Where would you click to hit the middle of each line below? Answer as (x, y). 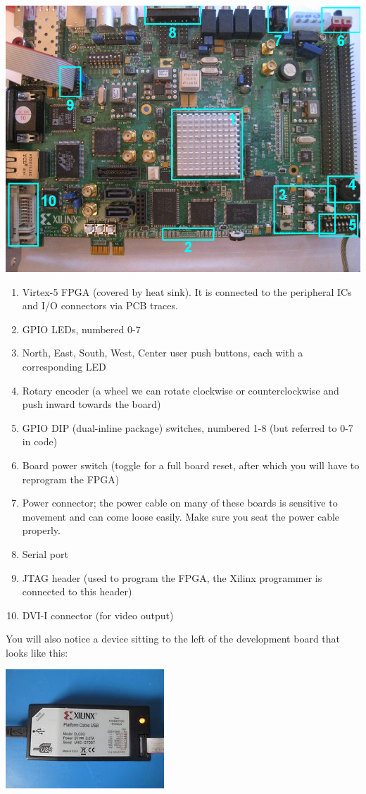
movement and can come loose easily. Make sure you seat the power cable (181, 516)
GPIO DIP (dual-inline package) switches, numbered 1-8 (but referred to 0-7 (188, 427)
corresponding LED (64, 366)
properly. (41, 530)
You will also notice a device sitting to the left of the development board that (173, 639)
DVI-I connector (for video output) (98, 615)
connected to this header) (77, 591)
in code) (40, 441)
